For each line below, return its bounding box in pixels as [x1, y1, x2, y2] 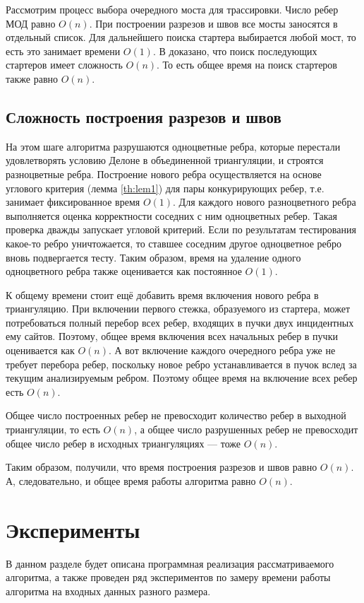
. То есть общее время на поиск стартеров [157, 57, 337, 72]
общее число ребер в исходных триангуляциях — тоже [6, 435, 241, 450]
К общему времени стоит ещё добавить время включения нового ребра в [6, 287, 319, 302]
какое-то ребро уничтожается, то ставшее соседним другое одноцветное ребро [6, 235, 341, 250]
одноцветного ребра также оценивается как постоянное [6, 264, 242, 279]
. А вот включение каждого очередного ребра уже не [108, 343, 336, 358]
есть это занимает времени [6, 43, 121, 58]
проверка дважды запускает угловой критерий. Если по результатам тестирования [6, 222, 356, 237]
